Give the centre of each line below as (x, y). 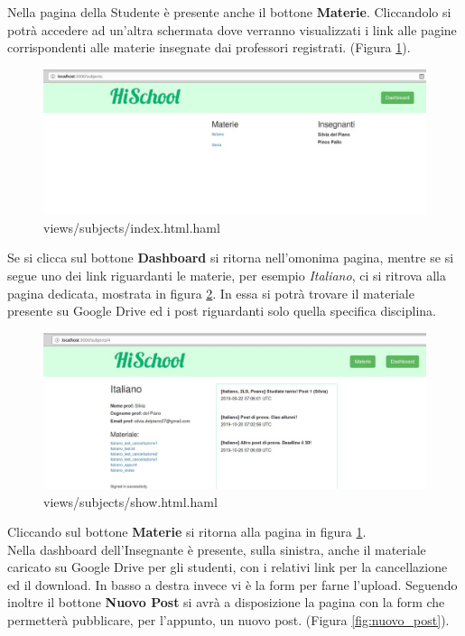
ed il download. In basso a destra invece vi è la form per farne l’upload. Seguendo (232, 584)
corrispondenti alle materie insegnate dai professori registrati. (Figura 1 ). (209, 47)
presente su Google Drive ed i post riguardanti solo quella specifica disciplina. (222, 311)
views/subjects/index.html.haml (132, 227)
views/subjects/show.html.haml (130, 501)
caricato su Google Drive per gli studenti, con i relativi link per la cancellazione (228, 567)
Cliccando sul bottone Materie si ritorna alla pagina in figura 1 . (187, 532)
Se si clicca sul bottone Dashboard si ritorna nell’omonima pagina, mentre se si (231, 258)
